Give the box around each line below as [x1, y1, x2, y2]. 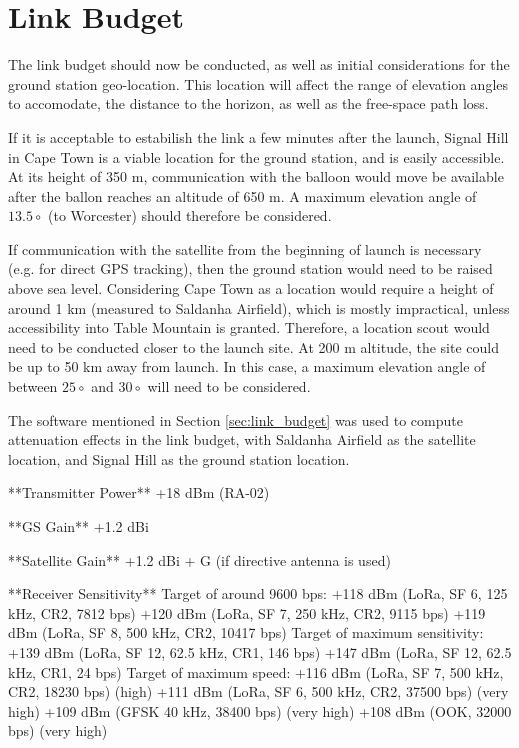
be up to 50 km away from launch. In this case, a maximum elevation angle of [8, 356, 486, 377]
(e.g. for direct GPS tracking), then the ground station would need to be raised [8, 258, 493, 279]
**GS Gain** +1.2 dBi [8, 516, 149, 536]
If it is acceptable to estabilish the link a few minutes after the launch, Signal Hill [8, 126, 509, 147]
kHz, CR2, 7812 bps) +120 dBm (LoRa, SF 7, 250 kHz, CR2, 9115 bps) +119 [8, 602, 486, 623]
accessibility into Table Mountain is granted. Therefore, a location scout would [8, 317, 490, 338]
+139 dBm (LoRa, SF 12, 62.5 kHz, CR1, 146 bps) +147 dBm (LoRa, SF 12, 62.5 [8, 641, 512, 662]
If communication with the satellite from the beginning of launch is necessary [8, 238, 482, 259]
